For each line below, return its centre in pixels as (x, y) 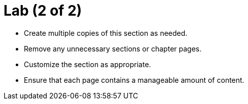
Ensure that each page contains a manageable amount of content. (134, 80)
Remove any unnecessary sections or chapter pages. (113, 48)
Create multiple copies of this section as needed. (106, 33)
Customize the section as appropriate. (87, 64)
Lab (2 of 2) (43, 11)
